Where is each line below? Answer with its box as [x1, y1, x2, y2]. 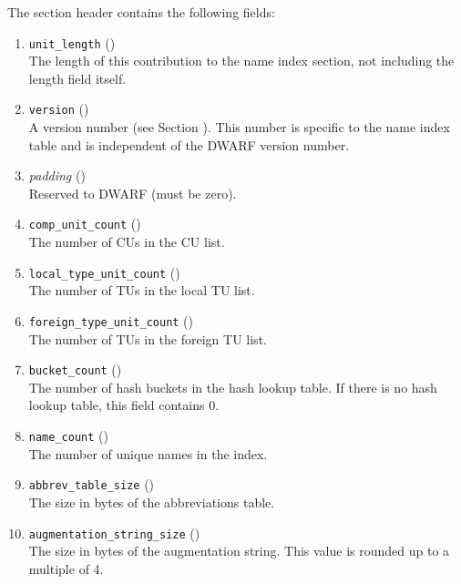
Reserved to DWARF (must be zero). [28, 183, 237, 202]
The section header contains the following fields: [7, 3, 275, 21]
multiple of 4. [28, 558, 104, 578]
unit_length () [28, 33, 116, 52]
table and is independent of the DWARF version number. [28, 135, 350, 154]
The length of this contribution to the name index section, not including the [28, 51, 455, 70]
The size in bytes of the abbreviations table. [28, 492, 275, 511]
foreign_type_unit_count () [28, 311, 194, 330]
